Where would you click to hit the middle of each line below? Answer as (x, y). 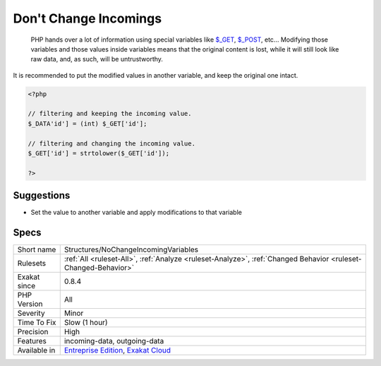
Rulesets (31, 264)
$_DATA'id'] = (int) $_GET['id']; (87, 123)
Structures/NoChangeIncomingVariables (131, 249)
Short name (37, 249)
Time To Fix (37, 323)
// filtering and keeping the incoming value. (110, 114)
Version (30, 304)
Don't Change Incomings (87, 18)
